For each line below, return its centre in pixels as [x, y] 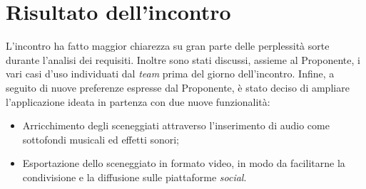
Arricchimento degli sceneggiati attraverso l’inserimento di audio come [176, 125]
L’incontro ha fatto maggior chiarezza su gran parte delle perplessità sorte [168, 46]
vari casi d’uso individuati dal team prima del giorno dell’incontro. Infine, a [170, 74]
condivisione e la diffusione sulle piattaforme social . [134, 177]
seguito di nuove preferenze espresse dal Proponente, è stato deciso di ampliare [178, 87]
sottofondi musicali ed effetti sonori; [101, 139]
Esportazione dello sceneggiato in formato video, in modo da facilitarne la [184, 163]
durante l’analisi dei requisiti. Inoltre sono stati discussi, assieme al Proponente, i [183, 59]
